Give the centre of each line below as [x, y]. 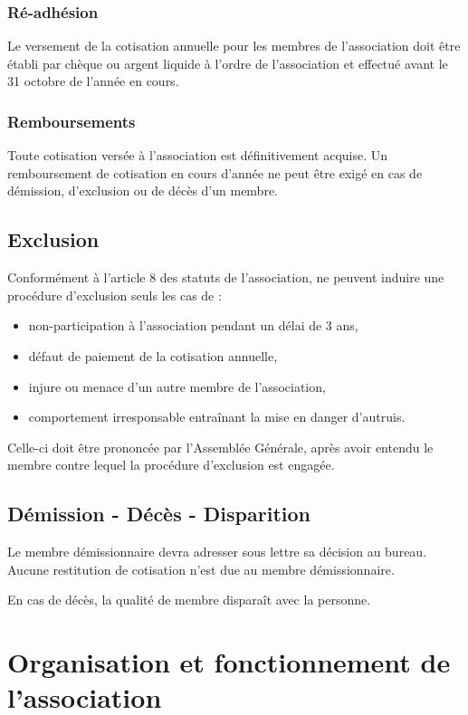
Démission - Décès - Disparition [159, 514]
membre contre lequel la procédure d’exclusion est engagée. [171, 465]
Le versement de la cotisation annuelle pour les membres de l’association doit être [234, 46]
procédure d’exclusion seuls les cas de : [115, 295]
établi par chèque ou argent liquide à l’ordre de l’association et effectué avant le [228, 63]
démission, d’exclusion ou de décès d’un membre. [143, 191]
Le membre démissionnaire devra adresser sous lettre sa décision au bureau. [217, 552]
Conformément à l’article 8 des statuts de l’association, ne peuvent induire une [226, 277]
